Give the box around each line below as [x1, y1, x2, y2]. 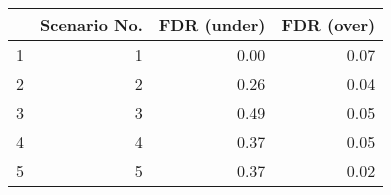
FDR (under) [158, 13, 266, 36]
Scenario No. [40, 13, 143, 36]
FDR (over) [281, 13, 376, 36]
